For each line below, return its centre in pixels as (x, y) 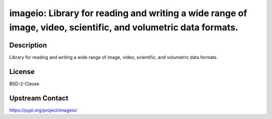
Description (28, 45)
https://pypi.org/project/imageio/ (43, 110)
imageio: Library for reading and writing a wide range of (128, 13)
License (22, 71)
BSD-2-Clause (24, 84)
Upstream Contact (39, 98)
